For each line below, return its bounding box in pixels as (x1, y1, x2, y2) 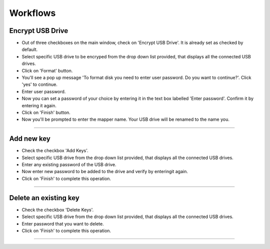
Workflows (9, 7, 56, 18)
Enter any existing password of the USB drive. (21, 162, 116, 168)
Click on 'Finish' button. (21, 109, 71, 115)
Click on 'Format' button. (21, 67, 73, 73)
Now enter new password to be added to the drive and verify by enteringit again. (21, 169, 188, 175)
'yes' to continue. (21, 81, 57, 87)
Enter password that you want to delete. (21, 221, 104, 227)
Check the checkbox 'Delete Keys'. (21, 207, 94, 213)
